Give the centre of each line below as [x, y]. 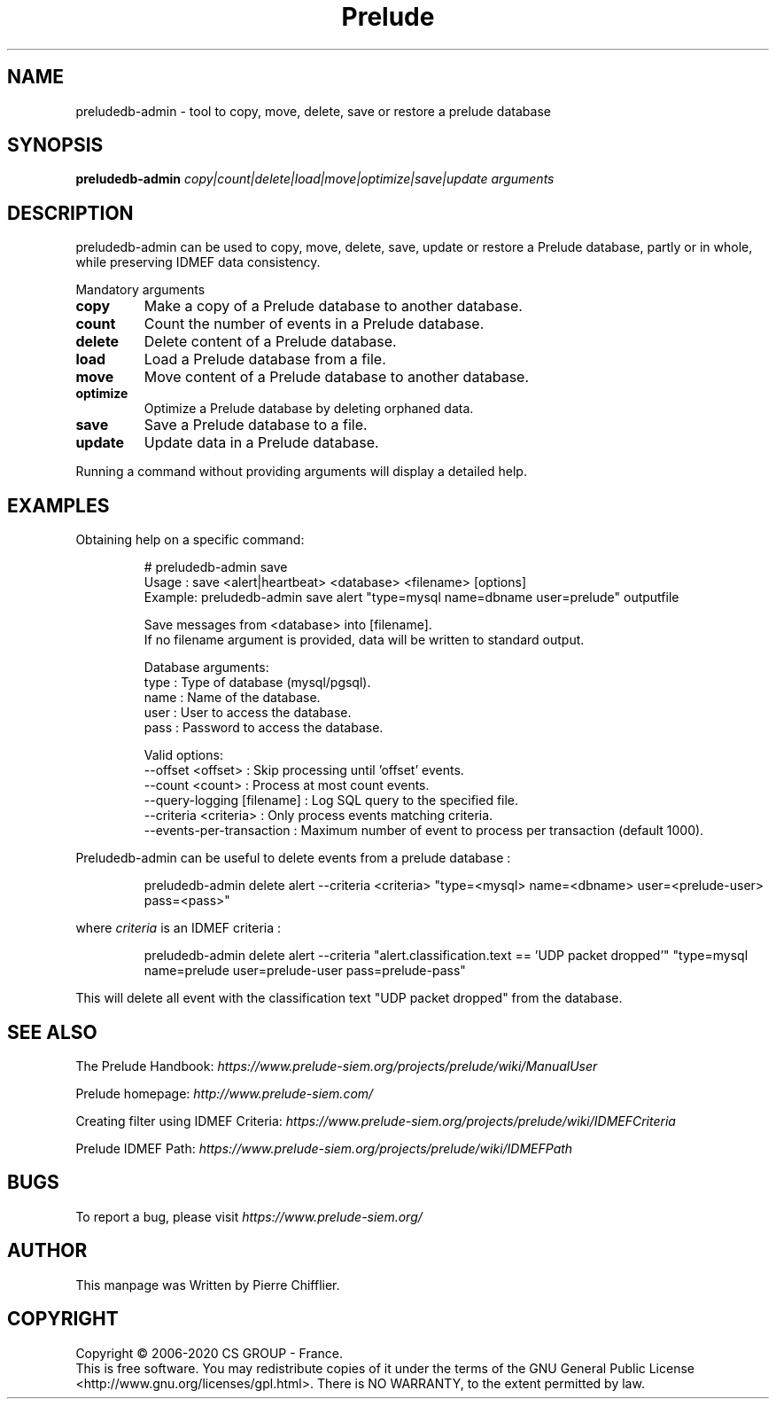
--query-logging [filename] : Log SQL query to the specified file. [331, 801]
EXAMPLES [58, 505]
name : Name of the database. [232, 698]
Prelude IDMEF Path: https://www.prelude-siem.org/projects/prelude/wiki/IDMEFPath [324, 1148]
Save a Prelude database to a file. [256, 425]
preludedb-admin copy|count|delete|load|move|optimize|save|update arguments [315, 179]
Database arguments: [206, 668]
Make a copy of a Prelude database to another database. [333, 306]
